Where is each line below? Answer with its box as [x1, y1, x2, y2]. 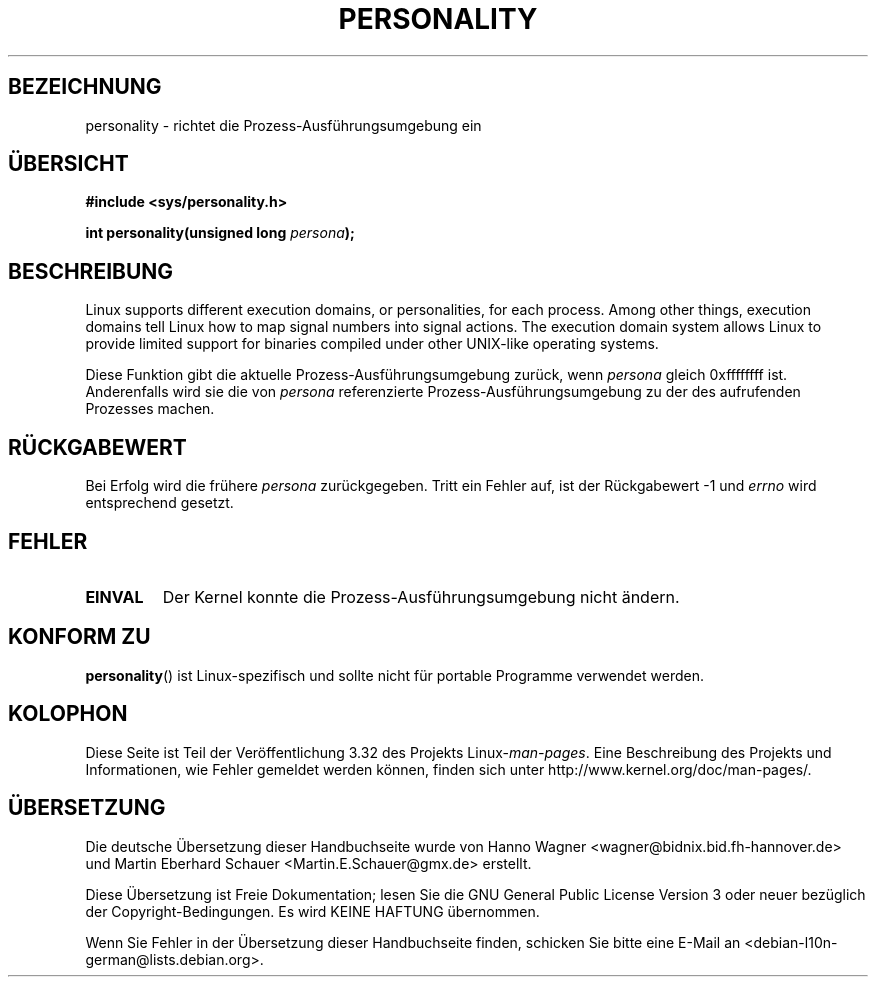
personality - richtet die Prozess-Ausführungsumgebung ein [85, 116, 482, 134]
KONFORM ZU [8, 624, 151, 650]
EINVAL [85, 586, 144, 607]
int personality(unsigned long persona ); [85, 224, 355, 242]
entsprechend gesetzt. [85, 494, 234, 512]
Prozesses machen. [85, 400, 215, 418]
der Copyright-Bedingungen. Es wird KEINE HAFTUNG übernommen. [85, 902, 540, 920]
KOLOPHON [8, 701, 128, 727]
